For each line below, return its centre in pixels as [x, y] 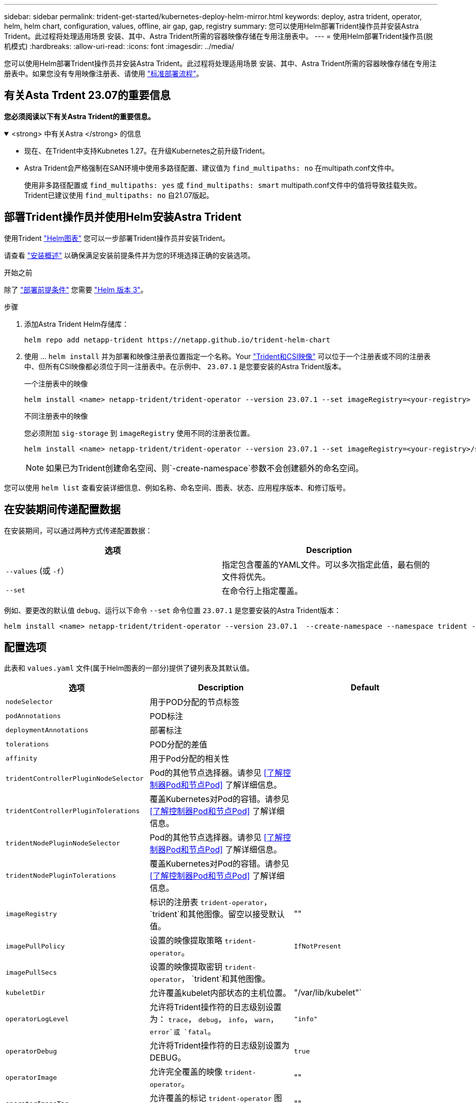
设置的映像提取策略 [186, 941]
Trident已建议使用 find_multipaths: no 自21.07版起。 [119, 195]
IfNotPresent [317, 946]
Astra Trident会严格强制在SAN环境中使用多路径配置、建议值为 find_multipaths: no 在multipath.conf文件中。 [211, 168]
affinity [21, 758]
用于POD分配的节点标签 [194, 702]
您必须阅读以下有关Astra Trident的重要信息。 [80, 116]
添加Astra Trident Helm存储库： [77, 324]
